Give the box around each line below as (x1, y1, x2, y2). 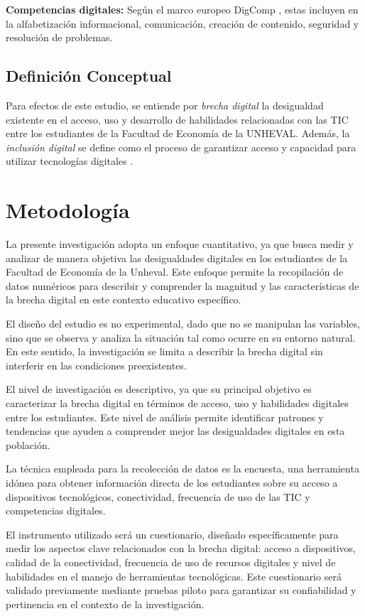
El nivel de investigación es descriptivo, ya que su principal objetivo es (6, 382, 312, 396)
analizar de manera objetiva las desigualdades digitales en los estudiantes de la (6, 250, 348, 265)
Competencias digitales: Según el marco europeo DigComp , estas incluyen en (6, 2, 359, 16)
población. (6, 437, 50, 452)
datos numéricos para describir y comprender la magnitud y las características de (6, 278, 359, 293)
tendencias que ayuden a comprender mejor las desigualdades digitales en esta (6, 423, 345, 438)
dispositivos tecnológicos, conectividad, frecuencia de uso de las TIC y (6, 489, 310, 504)
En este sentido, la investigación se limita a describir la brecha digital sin (6, 344, 323, 359)
